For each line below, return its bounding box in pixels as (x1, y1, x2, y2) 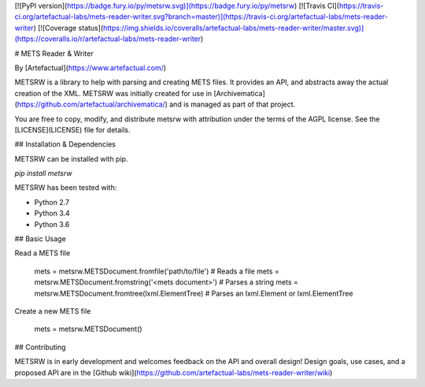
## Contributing (14, 342, 66, 352)
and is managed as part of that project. (169, 99, 296, 110)
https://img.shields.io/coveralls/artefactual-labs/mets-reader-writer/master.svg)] (102, 23, 364, 32)
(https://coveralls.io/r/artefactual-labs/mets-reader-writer (14, 34, 201, 43)
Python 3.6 (34, 219, 70, 229)
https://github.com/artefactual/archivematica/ (17, 99, 165, 110)
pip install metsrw (14, 169, 72, 178)
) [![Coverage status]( (33, 23, 104, 32)
